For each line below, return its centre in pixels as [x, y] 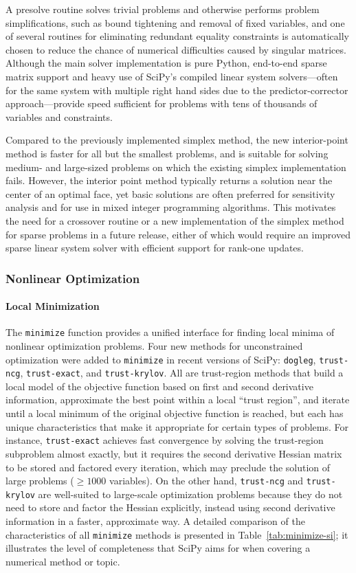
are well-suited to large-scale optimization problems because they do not [190, 494]
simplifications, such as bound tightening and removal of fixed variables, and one [175, 22]
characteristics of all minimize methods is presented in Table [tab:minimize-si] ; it [177, 534]
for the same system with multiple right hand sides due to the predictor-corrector [177, 90]
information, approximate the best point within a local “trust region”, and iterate [178, 400]
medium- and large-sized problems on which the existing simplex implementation [176, 167]
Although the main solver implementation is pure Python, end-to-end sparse [166, 63]
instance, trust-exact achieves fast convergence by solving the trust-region [165, 440]
